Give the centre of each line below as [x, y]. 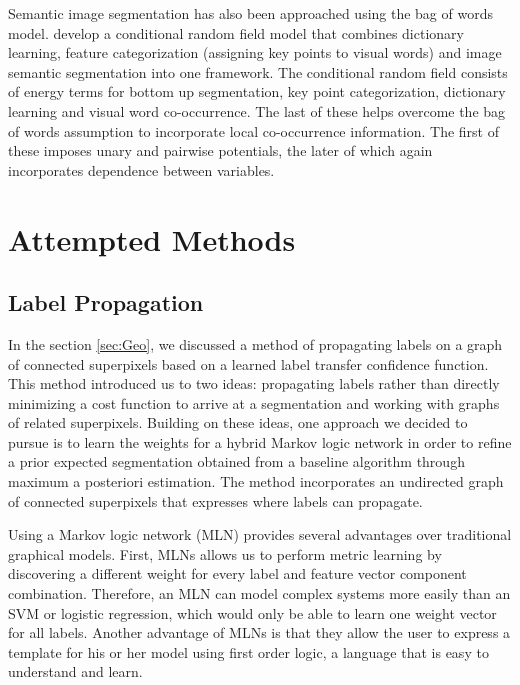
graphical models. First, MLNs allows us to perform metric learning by [225, 553]
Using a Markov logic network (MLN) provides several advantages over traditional [260, 534]
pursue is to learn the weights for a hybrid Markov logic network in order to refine [260, 441]
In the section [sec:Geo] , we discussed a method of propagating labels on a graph [255, 343]
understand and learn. [75, 671]
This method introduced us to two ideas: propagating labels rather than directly [254, 383]
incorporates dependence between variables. [141, 169]
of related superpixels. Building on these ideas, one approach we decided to [238, 422]
